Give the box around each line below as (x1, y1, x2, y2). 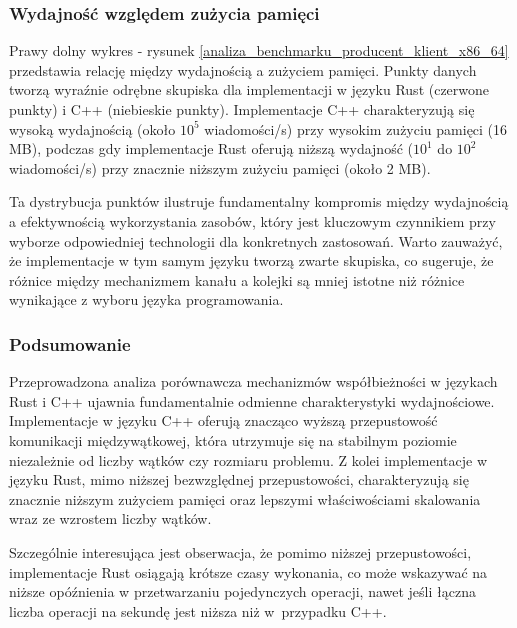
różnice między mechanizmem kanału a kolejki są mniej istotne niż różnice (9, 269, 465, 290)
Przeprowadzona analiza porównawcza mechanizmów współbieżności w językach (9, 371, 498, 392)
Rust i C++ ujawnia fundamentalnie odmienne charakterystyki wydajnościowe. (9, 390, 495, 411)
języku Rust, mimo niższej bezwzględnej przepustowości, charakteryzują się (9, 469, 469, 490)
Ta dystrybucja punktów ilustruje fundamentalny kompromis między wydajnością (9, 191, 509, 212)
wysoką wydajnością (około (9, 118, 176, 139)
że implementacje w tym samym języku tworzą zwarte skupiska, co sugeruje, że (9, 250, 494, 271)
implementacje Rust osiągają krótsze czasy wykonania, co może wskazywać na (9, 561, 488, 582)
